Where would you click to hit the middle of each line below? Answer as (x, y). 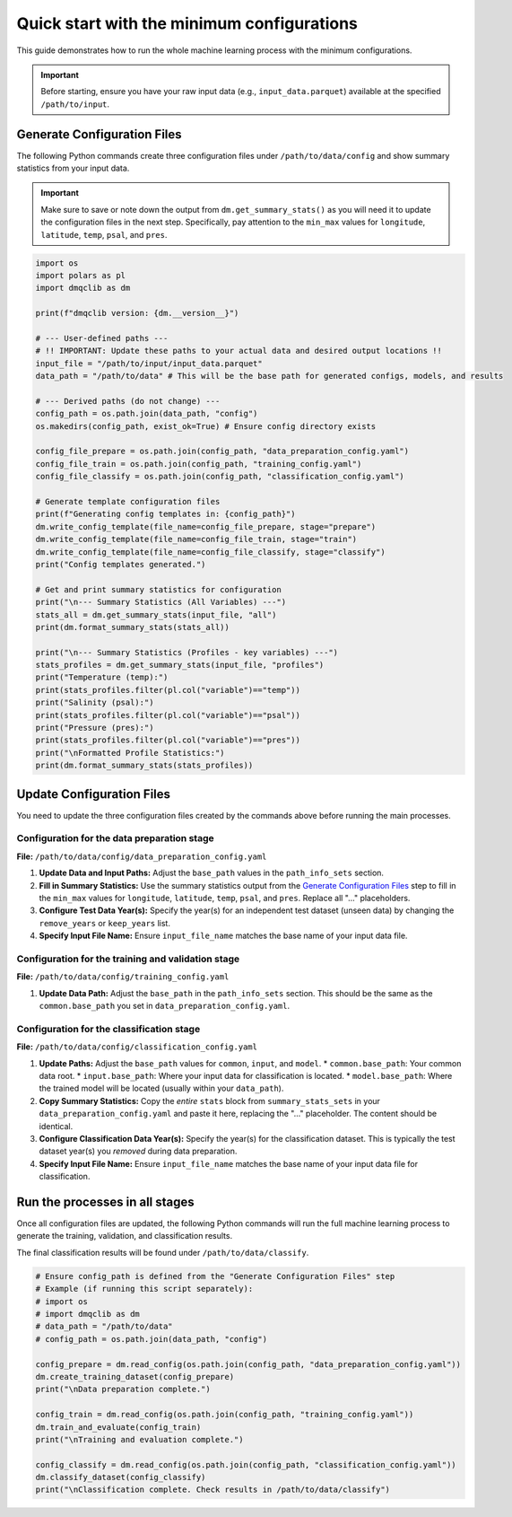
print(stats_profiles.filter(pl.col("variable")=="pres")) (168, 740)
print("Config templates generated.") (121, 564)
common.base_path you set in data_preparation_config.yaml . (165, 1006)
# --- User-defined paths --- (102, 338)
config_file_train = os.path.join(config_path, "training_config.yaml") (199, 464)
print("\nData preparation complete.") (123, 1390)
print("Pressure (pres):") (95, 728)
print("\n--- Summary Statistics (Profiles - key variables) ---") (187, 652)
